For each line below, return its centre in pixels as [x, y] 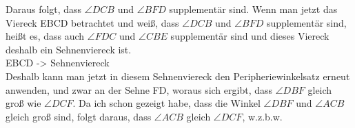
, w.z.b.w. [262, 116]
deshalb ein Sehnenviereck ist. [69, 49]
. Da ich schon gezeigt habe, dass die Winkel [166, 103]
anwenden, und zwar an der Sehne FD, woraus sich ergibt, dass [139, 89]
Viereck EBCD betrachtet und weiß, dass [92, 22]
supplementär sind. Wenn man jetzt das [253, 9]
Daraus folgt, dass [44, 9]
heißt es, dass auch [45, 36]
